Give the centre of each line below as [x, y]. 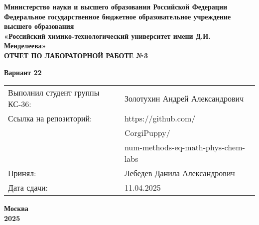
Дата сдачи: [28, 188]
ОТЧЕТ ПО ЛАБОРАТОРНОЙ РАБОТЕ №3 [76, 55]
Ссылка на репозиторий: [50, 118]
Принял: [22, 173]
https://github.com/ [160, 118]
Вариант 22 [23, 72]
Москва [16, 208]
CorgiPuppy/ [147, 133]
